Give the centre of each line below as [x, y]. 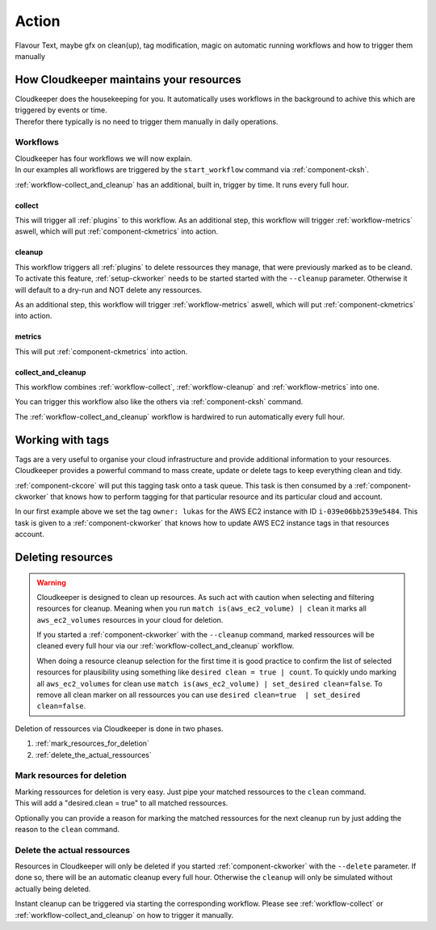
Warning [51, 582]
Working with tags [62, 440]
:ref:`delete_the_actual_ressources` [94, 755]
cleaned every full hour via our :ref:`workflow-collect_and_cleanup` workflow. [166, 646]
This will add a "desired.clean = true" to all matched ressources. [122, 803]
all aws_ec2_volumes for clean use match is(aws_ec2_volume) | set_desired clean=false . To [210, 683]
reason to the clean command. [67, 829]
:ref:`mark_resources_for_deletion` [92, 743]
